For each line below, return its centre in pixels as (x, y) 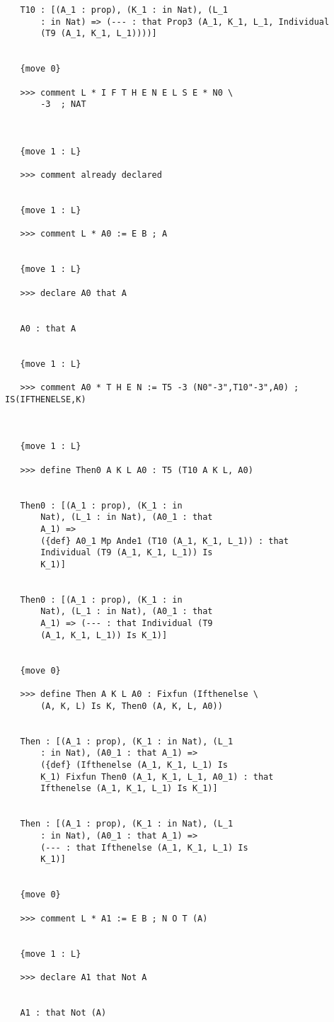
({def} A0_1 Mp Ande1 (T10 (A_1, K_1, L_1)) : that (165, 541)
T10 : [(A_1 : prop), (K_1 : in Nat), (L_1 (124, 10)
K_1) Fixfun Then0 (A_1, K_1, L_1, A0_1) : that (157, 777)
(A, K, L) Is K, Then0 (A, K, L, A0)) (132, 706)
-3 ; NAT (63, 104)
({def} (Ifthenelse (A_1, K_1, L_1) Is (134, 765)
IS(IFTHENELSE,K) (46, 399)
